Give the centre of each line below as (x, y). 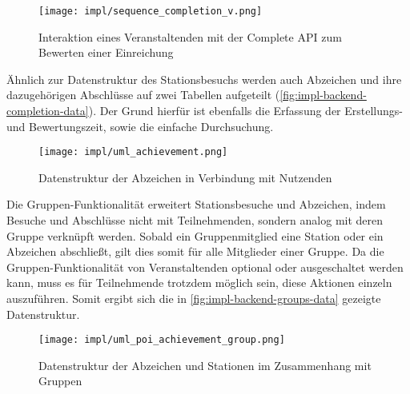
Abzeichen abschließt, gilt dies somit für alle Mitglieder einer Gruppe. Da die (195, 251)
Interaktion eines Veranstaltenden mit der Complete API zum (190, 36)
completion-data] (48, 111)
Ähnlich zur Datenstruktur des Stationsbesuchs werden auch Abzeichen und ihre (204, 79)
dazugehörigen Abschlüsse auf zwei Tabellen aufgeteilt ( (143, 95)
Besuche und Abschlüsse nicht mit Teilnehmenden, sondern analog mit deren (195, 220)
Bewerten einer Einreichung (106, 52)
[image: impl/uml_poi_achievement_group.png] (162, 340)
